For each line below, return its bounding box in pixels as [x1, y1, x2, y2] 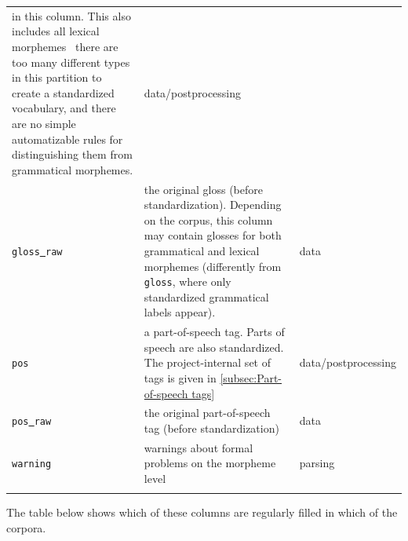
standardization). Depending [144, 196, 282, 213]
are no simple [12, 115, 76, 131]
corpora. [6, 519, 46, 536]
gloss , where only [144, 273, 231, 290]
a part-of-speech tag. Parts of [144, 324, 285, 340]
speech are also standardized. [144, 338, 284, 355]
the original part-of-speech [144, 404, 271, 421]
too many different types [12, 53, 130, 70]
